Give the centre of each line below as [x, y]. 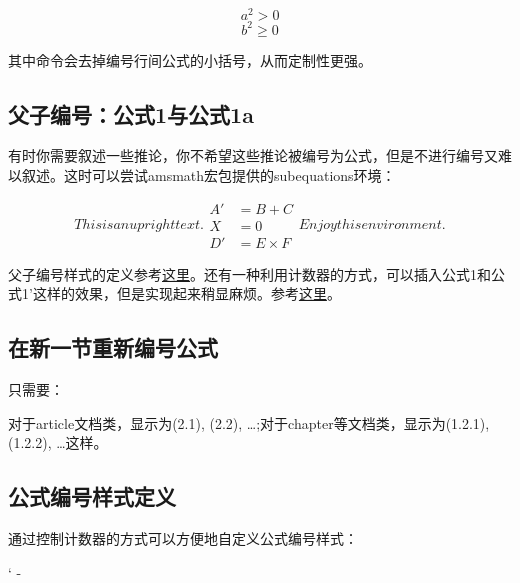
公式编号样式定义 [92, 496]
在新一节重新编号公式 [113, 347]
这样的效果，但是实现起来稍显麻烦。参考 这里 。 [186, 293]
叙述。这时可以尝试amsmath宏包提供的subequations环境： [208, 174]
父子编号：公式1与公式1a [131, 113]
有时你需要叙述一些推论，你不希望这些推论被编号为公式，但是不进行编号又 [253, 155]
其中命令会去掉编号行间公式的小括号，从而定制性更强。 [190, 59]
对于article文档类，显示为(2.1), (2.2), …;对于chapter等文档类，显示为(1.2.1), [249, 422]
